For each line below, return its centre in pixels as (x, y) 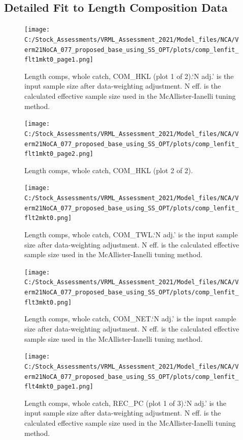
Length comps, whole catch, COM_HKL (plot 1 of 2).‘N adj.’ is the (129, 76)
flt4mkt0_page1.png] (59, 387)
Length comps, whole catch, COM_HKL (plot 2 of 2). (109, 170)
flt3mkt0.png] (48, 302)
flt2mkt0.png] (48, 218)
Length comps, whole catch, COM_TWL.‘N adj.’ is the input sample (131, 235)
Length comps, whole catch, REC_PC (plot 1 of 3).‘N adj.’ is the (125, 403)
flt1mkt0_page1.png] (59, 60)
